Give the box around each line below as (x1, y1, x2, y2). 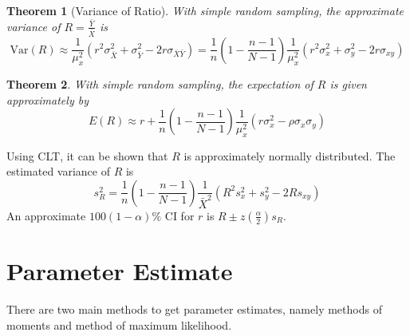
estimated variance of (6, 163, 110, 180)
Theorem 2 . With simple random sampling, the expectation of (6, 75, 313, 92)
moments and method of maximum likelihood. (6, 316, 232, 333)
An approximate (6, 207, 86, 223)
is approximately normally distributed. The (183, 147, 396, 164)
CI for (164, 207, 195, 223)
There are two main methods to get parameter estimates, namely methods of (6, 300, 382, 317)
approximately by (6, 91, 89, 108)
